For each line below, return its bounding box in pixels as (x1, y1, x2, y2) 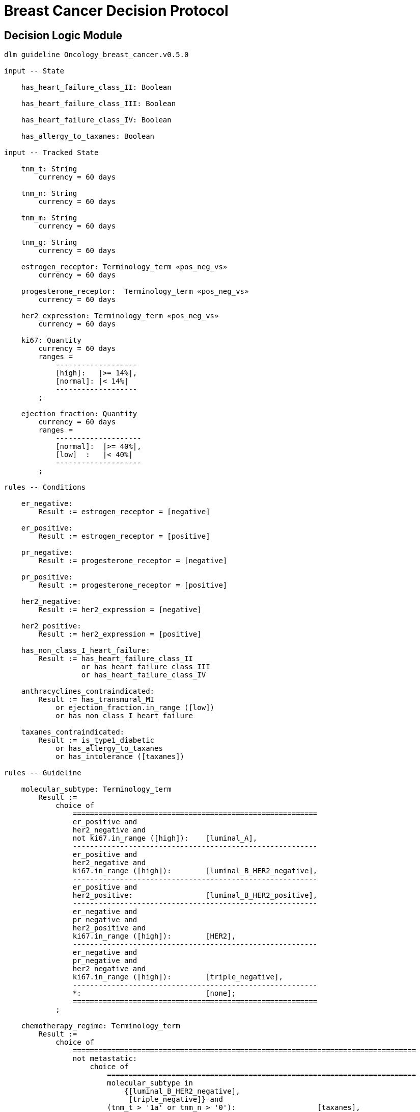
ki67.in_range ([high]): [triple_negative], (72, 973, 283, 981)
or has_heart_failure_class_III (81, 663, 210, 671)
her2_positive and (72, 924, 146, 932)
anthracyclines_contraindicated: (21, 687, 155, 696)
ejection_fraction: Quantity (21, 410, 137, 418)
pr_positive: (21, 573, 73, 582)
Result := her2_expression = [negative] (38, 605, 202, 614)
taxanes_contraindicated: (21, 728, 125, 737)
